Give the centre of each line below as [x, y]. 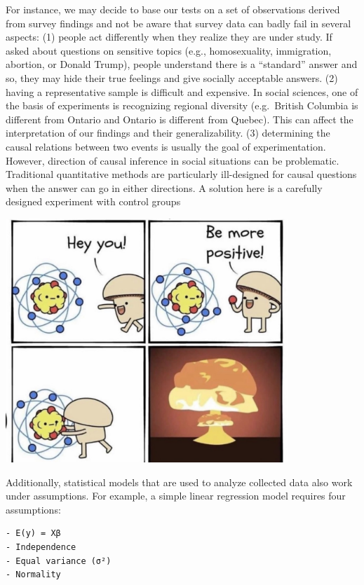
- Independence [41, 547]
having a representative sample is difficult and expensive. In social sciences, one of [182, 91]
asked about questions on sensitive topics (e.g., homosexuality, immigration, [169, 50]
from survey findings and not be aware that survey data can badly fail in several [178, 23]
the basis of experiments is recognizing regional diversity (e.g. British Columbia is [182, 105]
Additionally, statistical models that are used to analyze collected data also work [179, 482]
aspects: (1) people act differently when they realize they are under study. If [169, 37]
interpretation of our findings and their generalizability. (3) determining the [168, 133]
